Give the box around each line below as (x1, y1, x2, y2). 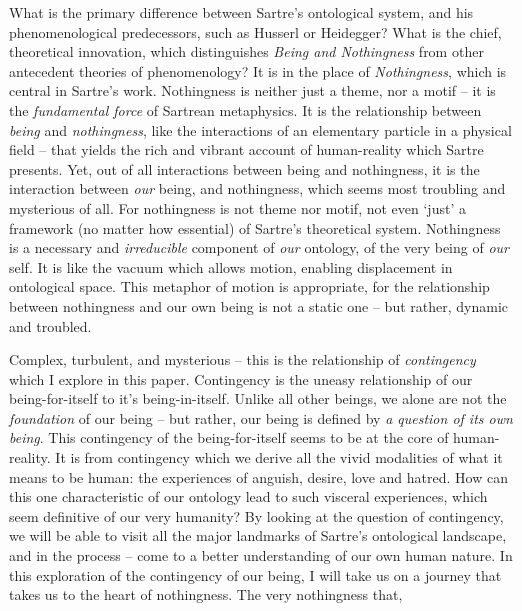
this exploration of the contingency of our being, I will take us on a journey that (9, 564, 502, 585)
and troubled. (9, 315, 92, 336)
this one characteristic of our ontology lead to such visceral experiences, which (9, 486, 488, 507)
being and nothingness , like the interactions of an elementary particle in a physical (9, 119, 512, 140)
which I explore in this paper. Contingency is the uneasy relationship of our (9, 368, 473, 389)
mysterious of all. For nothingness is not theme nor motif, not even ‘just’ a (9, 197, 466, 218)
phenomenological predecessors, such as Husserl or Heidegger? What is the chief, (9, 21, 502, 42)
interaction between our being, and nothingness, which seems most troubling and (9, 178, 506, 199)
